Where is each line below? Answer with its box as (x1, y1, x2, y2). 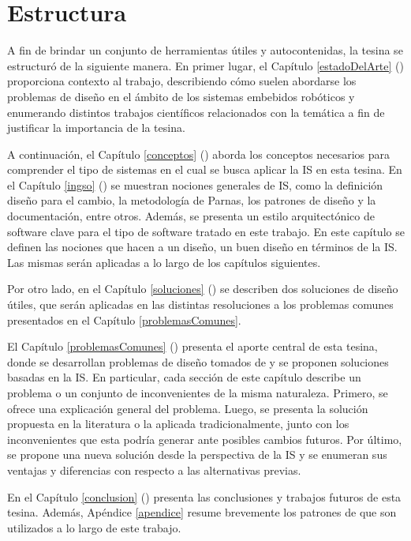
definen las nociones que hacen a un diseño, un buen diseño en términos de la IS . (7, 239, 398, 255)
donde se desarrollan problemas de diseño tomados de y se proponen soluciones (7, 353, 389, 370)
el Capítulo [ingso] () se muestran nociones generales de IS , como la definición (7, 176, 383, 193)
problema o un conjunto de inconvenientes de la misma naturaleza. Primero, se (7, 385, 388, 400)
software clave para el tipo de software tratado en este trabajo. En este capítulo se (7, 223, 405, 239)
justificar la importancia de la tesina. (7, 119, 185, 136)
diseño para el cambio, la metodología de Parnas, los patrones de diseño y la (7, 192, 376, 209)
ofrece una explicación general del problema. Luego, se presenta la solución (7, 400, 368, 416)
